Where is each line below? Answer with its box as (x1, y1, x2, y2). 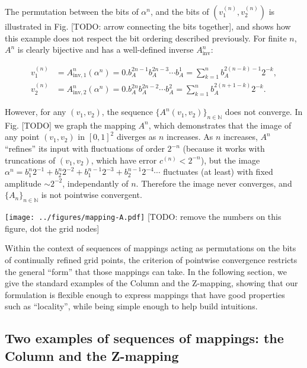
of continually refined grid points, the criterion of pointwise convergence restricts (5, 254, 298, 266)
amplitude (5, 177, 41, 189)
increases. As (166, 130, 213, 143)
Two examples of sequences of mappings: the (5, 329, 284, 347)
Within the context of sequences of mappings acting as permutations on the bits (5, 242, 296, 254)
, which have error (91, 153, 157, 166)
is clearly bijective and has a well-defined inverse (17, 43, 194, 56)
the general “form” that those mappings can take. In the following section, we (5, 265, 287, 277)
